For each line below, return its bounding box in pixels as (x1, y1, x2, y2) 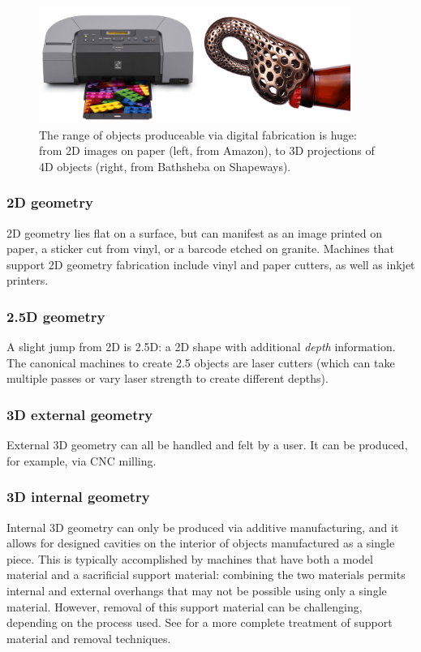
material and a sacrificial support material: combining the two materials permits (6, 566, 406, 583)
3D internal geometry (6, 487, 150, 507)
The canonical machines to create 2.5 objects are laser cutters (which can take (6, 354, 395, 371)
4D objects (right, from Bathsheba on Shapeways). (39, 157, 291, 174)
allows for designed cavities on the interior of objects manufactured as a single (6, 534, 395, 551)
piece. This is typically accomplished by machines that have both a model (6, 550, 373, 567)
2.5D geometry (6, 306, 105, 326)
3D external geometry (6, 404, 153, 424)
